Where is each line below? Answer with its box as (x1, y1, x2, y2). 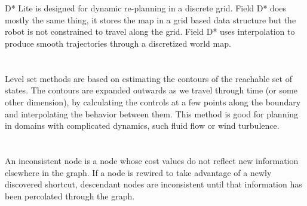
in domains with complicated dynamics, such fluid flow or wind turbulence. (5, 119, 280, 132)
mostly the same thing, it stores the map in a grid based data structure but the (5, 13, 296, 26)
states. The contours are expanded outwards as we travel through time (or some (5, 84, 297, 96)
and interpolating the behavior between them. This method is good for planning (5, 107, 299, 120)
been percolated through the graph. (5, 189, 135, 202)
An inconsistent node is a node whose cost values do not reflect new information (5, 154, 299, 166)
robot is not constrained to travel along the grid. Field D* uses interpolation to (5, 25, 295, 38)
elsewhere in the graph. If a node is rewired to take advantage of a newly (5, 166, 272, 178)
